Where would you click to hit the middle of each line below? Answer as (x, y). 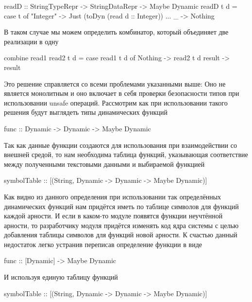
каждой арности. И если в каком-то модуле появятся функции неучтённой (113, 216)
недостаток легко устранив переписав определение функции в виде (103, 244)
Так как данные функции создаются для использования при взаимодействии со (120, 145)
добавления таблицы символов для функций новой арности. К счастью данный (121, 235)
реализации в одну (31, 41)
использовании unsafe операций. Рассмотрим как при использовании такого (116, 102)
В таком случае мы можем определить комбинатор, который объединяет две (116, 32)
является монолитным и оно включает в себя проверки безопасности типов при (122, 93)
